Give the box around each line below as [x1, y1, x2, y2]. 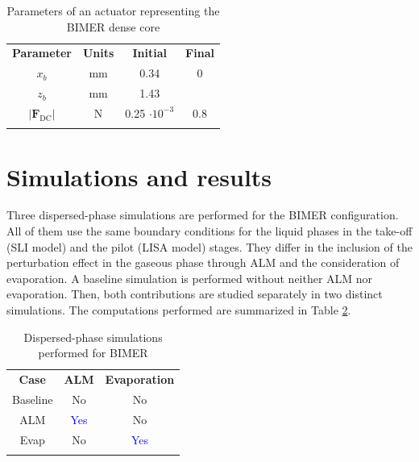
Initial [132, 44, 167, 61]
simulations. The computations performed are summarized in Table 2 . [6, 302, 351, 318]
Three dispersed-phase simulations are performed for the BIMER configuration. [6, 206, 399, 223]
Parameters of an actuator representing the [6, 2, 220, 19]
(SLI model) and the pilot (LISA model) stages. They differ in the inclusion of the [6, 238, 413, 255]
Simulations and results [6, 160, 272, 193]
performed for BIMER [38, 344, 148, 361]
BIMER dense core [66, 18, 160, 35]
